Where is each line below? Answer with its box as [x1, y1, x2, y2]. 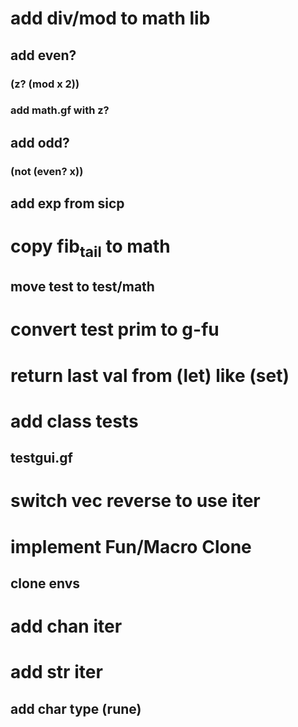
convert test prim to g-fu [10, 318, 220, 341]
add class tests [10, 410, 139, 432]
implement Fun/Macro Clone [10, 535, 252, 558]
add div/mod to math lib [10, 7, 211, 30]
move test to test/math [10, 278, 155, 296]
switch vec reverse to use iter [10, 490, 261, 512]
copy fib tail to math [10, 235, 171, 261]
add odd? [10, 134, 70, 151]
